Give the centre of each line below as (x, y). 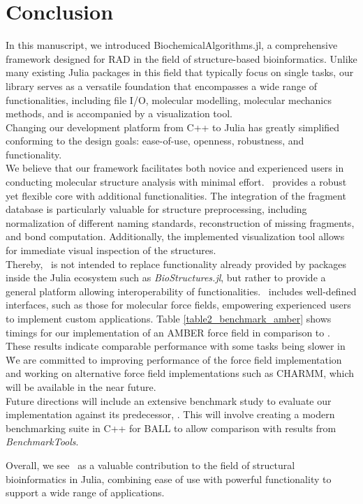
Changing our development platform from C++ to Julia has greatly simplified (173, 127)
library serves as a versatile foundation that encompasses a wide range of (161, 86)
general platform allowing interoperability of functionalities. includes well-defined (181, 291)
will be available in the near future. (81, 386)
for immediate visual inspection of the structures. (111, 250)
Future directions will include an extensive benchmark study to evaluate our (169, 400)
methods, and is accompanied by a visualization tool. (119, 113)
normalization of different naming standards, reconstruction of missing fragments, (180, 222)
